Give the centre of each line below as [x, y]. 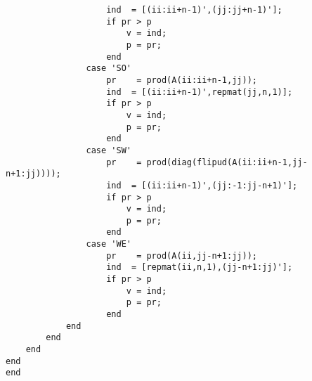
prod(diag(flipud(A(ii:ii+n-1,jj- [227, 162]
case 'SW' [109, 150]
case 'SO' [109, 69]
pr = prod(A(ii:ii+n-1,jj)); [182, 80]
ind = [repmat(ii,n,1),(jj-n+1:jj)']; [200, 267]
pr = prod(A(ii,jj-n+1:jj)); [182, 256]
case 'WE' [109, 244]
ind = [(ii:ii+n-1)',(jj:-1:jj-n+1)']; [202, 185]
